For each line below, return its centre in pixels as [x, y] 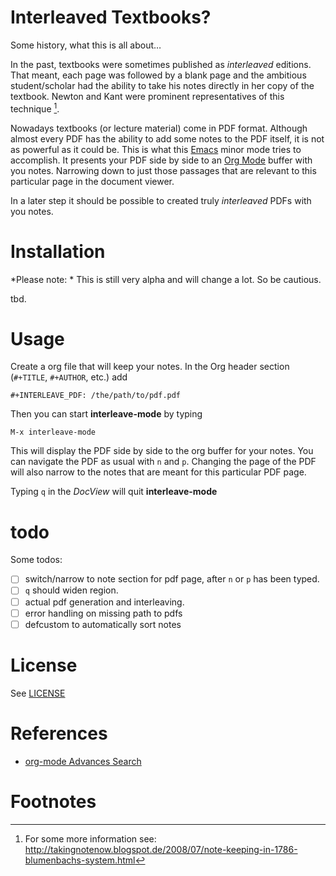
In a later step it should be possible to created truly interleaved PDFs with [161, 200]
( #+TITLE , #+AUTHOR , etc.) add [69, 377]
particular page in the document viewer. [92, 181]
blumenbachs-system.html [80, 860]
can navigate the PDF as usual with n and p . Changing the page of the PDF [163, 462]
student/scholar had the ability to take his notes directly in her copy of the [162, 85]
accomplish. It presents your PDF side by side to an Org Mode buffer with [161, 160]
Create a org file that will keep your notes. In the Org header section [150, 367]
